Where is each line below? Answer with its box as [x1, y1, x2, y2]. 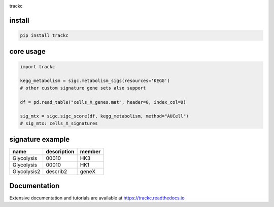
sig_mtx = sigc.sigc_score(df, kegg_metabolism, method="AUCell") [20, 113, 189, 119]
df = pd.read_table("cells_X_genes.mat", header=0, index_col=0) [20, 99, 186, 105]
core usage [9, 47, 46, 56]
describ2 [46, 168, 67, 175]
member [80, 148, 101, 155]
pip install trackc [20, 33, 68, 38]
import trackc [20, 64, 55, 69]
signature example [9, 135, 70, 144]
